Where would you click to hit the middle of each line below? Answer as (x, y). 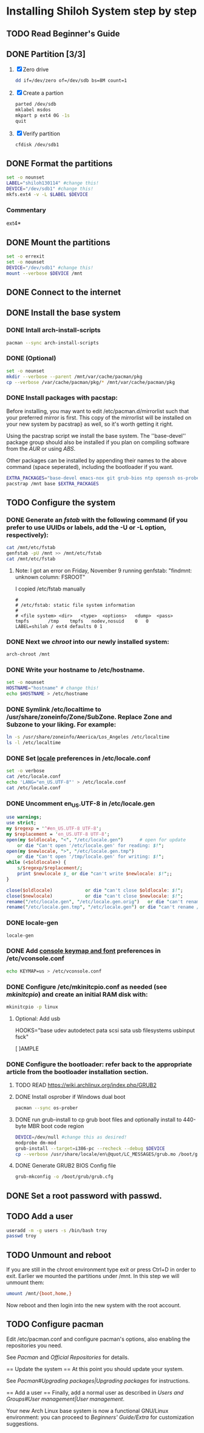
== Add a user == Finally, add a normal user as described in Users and (95, 1392)
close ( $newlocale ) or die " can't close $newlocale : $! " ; (95, 896)
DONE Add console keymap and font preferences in (83, 951)
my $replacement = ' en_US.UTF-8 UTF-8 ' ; (58, 834)
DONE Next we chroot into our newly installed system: (88, 641)
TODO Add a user (40, 1216)
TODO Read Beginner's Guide (63, 34)
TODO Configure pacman (55, 1325)
